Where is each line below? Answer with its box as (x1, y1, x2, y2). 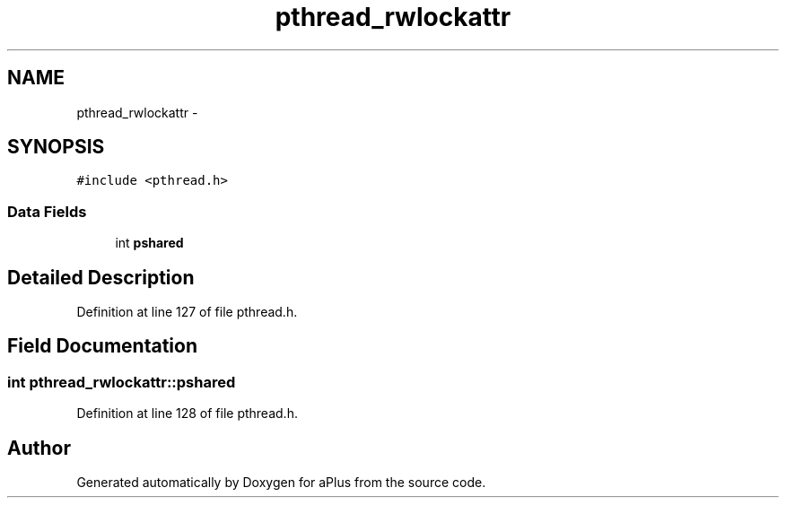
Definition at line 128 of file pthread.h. (76, 405, 298, 422)
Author (7, 436, 71, 459)
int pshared (115, 235, 184, 251)
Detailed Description (7, 266, 195, 289)
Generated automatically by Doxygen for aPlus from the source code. (76, 475, 486, 491)
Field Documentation (7, 335, 197, 358)
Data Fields (7, 202, 87, 221)
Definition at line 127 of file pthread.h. (76, 304, 298, 320)
